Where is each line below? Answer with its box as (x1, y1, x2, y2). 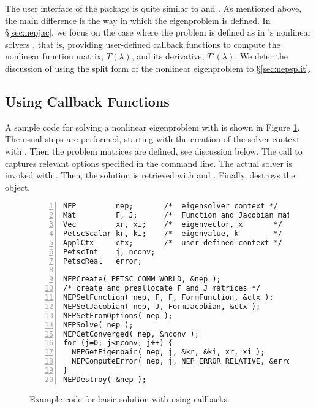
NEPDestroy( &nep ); (63, 375, 147, 384)
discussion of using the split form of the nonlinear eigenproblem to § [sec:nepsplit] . (5, 61, 311, 74)
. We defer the (235, 50, 288, 63)
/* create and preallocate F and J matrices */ (63, 284, 261, 293)
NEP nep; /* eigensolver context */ (63, 202, 278, 211)
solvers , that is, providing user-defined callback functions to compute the (5, 37, 280, 50)
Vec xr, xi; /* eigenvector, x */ (63, 220, 282, 229)
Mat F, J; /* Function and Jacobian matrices (63, 211, 314, 220)
